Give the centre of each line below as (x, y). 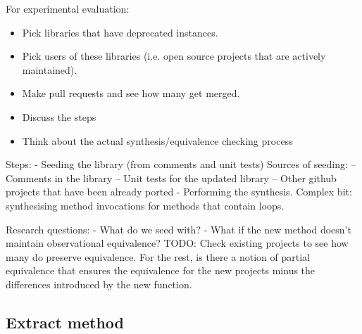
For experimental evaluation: (68, 8)
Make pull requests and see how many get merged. (131, 93)
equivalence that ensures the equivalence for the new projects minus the (161, 270)
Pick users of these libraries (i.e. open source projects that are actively (174, 56)
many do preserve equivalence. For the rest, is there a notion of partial (158, 256)
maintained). (50, 69)
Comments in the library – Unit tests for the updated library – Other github (171, 178)
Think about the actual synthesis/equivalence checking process (157, 140)
